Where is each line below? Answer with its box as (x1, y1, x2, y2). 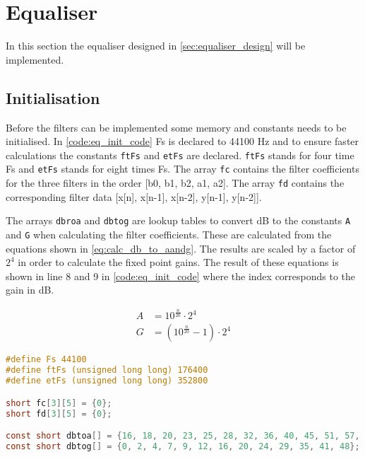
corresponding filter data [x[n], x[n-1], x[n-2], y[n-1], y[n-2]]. (6, 189, 262, 204)
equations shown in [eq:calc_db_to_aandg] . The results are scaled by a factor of (6, 241, 356, 255)
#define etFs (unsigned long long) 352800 (6, 376, 208, 386)
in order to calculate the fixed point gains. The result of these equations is (18, 255, 339, 270)
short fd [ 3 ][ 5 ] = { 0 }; (6, 408, 112, 419)
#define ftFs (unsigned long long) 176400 (6, 365, 208, 376)
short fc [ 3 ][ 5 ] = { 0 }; (6, 398, 112, 408)
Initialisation (6, 86, 100, 108)
